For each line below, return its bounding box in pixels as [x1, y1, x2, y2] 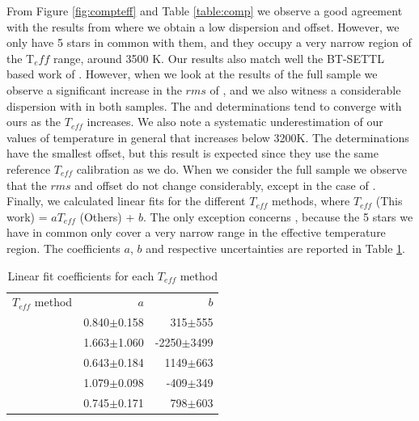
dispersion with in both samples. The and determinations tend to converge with [6, 97, 402, 114]
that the [6, 176, 47, 193]
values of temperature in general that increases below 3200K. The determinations [6, 128, 409, 145]
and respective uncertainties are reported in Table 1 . [146, 239, 405, 256]
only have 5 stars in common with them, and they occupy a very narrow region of [6, 34, 412, 51]
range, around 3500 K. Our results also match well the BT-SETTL [53, 49, 384, 66]
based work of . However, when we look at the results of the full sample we [6, 65, 378, 82]
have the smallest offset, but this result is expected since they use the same [6, 145, 379, 162]
